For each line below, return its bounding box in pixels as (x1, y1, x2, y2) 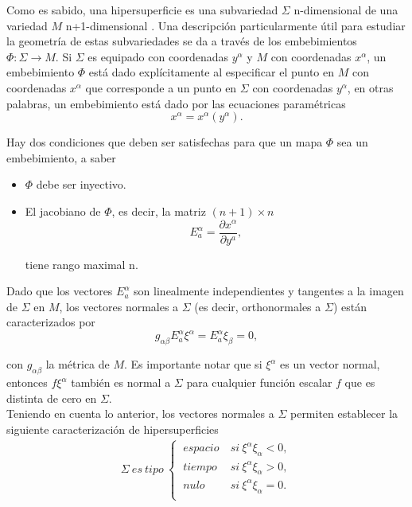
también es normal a (71, 374, 171, 391)
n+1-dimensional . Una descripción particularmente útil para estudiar (65, 17, 406, 33)
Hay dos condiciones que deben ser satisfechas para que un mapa (6, 134, 323, 150)
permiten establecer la (290, 405, 398, 422)
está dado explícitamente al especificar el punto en (88, 64, 335, 80)
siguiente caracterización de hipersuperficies (6, 420, 219, 437)
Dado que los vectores (6, 283, 113, 299)
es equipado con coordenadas (87, 48, 229, 64)
